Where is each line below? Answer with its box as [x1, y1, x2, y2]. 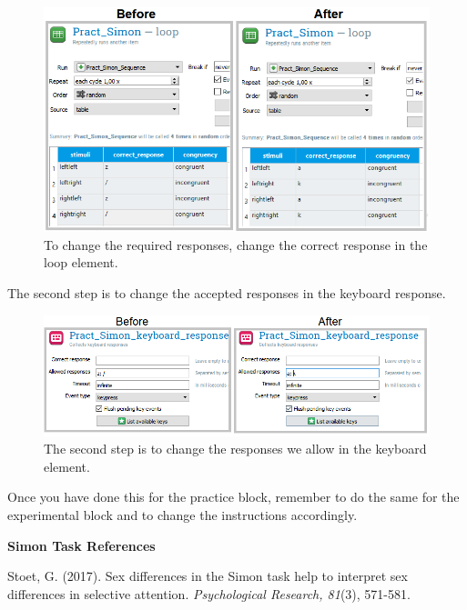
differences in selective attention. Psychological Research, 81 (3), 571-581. [7, 584, 411, 603]
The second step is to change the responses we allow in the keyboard [44, 439, 427, 458]
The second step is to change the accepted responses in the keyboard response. [7, 284, 446, 303]
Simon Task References [7, 535, 156, 555]
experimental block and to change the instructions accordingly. [7, 505, 358, 524]
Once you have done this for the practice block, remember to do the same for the [7, 487, 460, 506]
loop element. [44, 253, 118, 272]
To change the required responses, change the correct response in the [44, 235, 428, 254]
